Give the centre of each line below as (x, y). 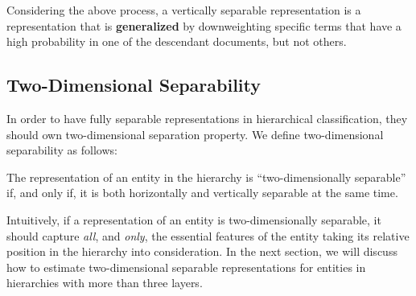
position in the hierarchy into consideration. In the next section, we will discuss (202, 251)
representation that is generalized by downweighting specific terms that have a (204, 25)
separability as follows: (62, 150)
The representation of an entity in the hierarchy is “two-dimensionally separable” (206, 177)
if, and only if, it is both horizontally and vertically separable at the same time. (202, 193)
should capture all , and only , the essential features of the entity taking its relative (208, 235)
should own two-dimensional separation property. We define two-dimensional (195, 134)
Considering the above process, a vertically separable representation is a (184, 10)
